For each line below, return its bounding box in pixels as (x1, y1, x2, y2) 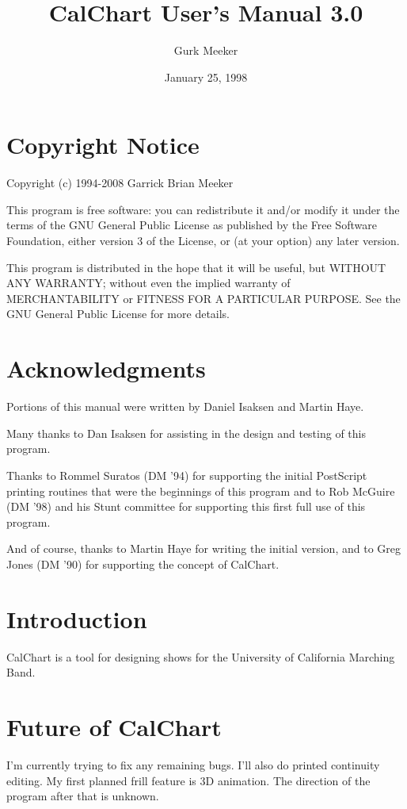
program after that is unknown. (6, 788, 159, 804)
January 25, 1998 (164, 68, 248, 85)
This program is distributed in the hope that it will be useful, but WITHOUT (6, 259, 386, 275)
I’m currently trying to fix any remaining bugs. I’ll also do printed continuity (6, 756, 380, 773)
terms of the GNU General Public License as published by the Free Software (6, 217, 377, 233)
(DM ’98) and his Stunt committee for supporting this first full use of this (6, 498, 366, 515)
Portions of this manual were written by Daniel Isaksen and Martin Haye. (6, 398, 364, 415)
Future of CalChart (6, 710, 222, 742)
